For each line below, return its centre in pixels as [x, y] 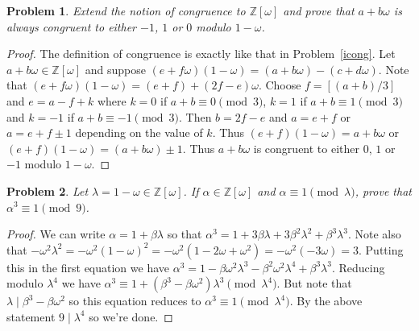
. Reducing [358, 267]
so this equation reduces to [135, 301]
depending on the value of [139, 132]
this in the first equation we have [88, 267]
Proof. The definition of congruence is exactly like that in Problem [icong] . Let [201, 54]
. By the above [326, 301]
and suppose [115, 69]
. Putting [381, 249]
